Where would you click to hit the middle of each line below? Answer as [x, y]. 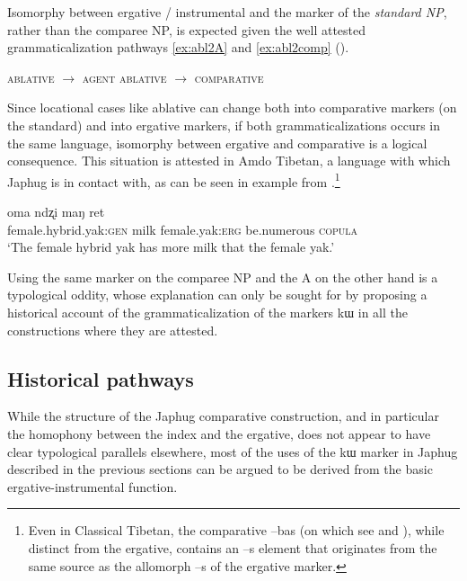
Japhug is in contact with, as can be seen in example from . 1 [174, 180]
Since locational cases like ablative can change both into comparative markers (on [232, 107]
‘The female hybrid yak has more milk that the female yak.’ [171, 247]
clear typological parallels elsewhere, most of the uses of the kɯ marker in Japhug [233, 451]
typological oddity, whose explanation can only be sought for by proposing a [217, 295]
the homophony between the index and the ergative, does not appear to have [219, 433]
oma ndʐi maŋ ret [56, 211]
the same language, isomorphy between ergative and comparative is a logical [217, 143]
